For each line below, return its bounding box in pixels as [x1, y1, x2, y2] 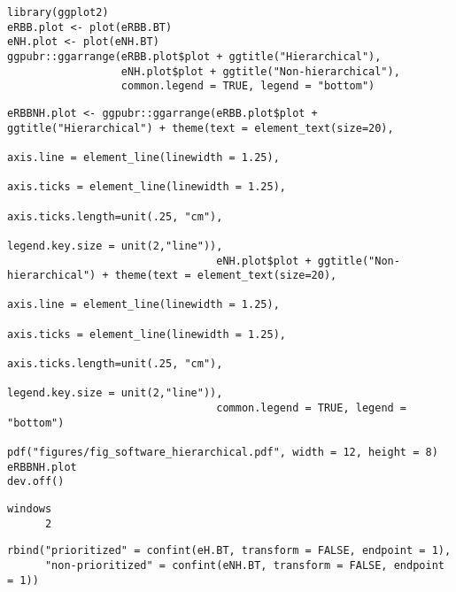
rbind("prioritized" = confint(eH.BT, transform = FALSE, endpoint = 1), [7, 544, 452, 557]
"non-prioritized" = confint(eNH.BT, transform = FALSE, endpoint [44, 558, 444, 572]
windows [7, 503, 52, 515]
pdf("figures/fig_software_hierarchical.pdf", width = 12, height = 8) [7, 446, 438, 459]
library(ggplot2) [7, 6, 109, 19]
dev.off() [7, 475, 65, 488]
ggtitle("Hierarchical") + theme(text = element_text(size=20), [7, 121, 394, 135]
